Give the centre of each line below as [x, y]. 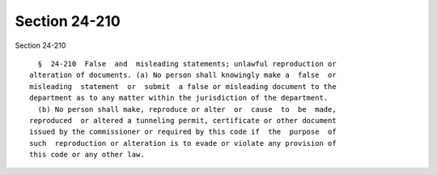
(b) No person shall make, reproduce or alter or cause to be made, [187, 109]
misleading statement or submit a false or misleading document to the [183, 86]
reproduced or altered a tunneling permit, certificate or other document [183, 120]
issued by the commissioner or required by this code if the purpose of [183, 132]
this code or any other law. [87, 155]
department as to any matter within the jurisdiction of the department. [179, 98]
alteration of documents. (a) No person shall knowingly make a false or [183, 75]
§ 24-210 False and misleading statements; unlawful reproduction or [187, 64]
